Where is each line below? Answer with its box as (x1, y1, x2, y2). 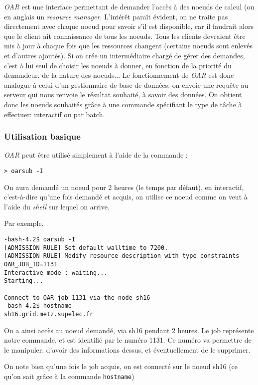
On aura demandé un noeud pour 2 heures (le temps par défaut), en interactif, (4, 182, 244, 192)
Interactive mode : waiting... (4, 269, 108, 276)
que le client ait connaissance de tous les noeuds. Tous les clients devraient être (4, 30, 246, 41)
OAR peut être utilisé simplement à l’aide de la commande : (4, 150, 188, 160)
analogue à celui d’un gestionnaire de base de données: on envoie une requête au (4, 79, 249, 90)
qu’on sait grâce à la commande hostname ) (4, 371, 134, 381)
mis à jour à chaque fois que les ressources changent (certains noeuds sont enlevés (4, 40, 253, 51)
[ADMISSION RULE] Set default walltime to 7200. (4, 244, 168, 251)
